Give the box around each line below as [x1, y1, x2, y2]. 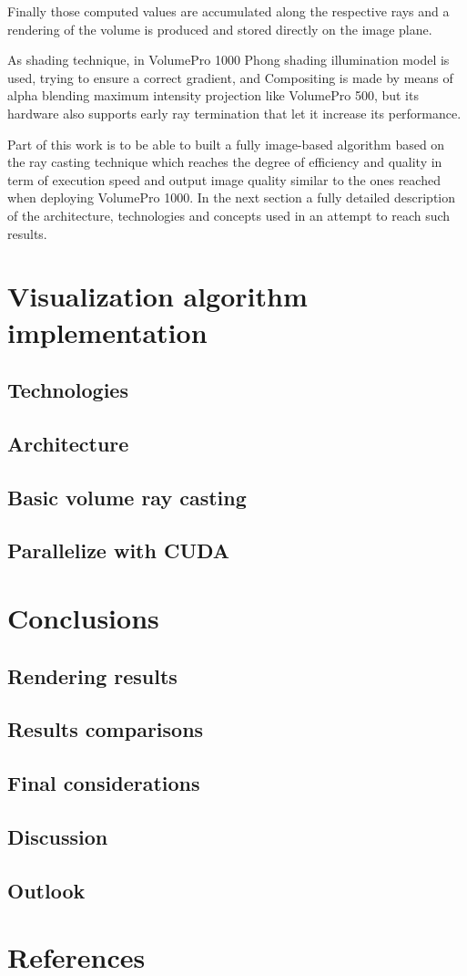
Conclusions [7, 599, 159, 636]
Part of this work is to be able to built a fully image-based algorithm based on [7, 134, 445, 153]
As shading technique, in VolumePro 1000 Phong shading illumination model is [7, 50, 450, 69]
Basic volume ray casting [7, 483, 247, 511]
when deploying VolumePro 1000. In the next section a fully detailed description [7, 188, 456, 207]
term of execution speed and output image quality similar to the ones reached [7, 170, 441, 189]
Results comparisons [7, 715, 204, 743]
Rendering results [7, 661, 178, 690]
